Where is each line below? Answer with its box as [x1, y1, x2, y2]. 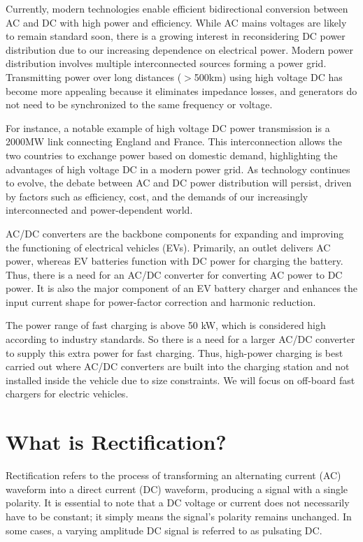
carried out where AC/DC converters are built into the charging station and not [6, 359, 350, 374]
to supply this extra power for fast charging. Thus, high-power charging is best [6, 345, 343, 360]
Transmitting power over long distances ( [6, 69, 182, 84]
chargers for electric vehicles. [6, 386, 129, 401]
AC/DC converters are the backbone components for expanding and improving [6, 226, 344, 240]
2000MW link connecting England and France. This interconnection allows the [6, 134, 342, 149]
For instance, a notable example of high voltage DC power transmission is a [6, 120, 330, 135]
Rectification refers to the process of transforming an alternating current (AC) [6, 468, 341, 483]
